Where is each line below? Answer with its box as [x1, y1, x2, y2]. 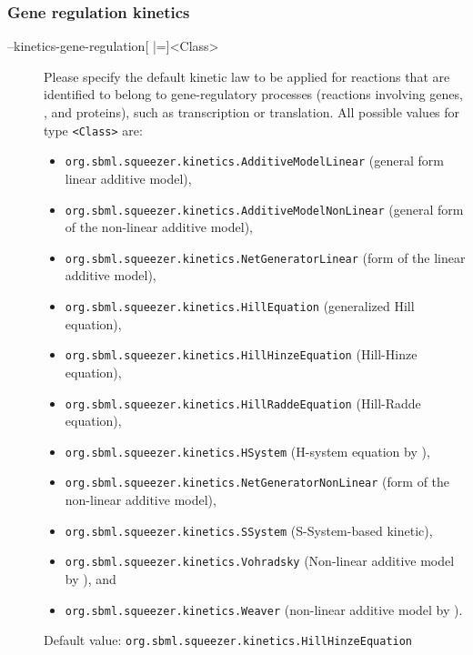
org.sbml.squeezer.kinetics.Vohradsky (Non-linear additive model [65, 551, 455, 570]
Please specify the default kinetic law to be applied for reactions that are [44, 66, 450, 86]
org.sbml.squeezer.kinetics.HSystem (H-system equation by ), [65, 441, 430, 460]
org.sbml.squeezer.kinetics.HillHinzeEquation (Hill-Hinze [65, 345, 418, 364]
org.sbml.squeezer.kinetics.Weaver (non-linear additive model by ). [65, 600, 463, 619]
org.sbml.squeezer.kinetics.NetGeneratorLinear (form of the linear [65, 247, 466, 267]
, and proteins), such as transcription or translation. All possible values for [44, 103, 460, 121]
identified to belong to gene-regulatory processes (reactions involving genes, [44, 85, 463, 104]
